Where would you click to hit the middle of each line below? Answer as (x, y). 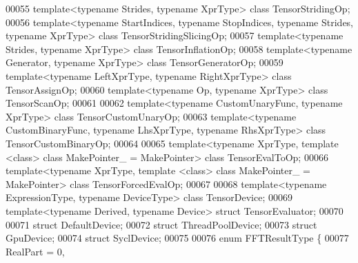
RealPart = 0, (35, 251)
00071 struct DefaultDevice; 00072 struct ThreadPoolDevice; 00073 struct (161, 224)
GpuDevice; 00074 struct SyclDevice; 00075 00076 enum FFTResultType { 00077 (177, 238)
